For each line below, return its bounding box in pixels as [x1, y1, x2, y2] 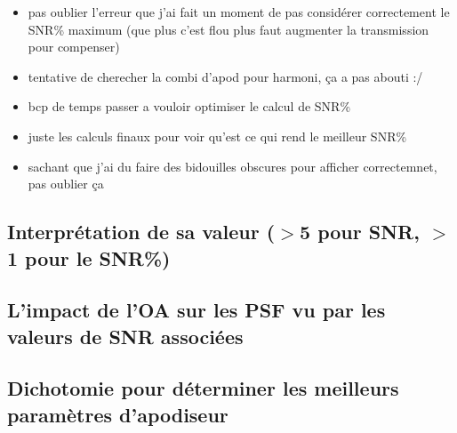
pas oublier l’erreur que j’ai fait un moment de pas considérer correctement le [28, 3, 450, 20]
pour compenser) [28, 37, 120, 56]
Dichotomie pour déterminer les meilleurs [7, 374, 399, 402]
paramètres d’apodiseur [7, 400, 228, 428]
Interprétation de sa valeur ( [7, 218, 276, 245]
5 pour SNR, [300, 218, 420, 245]
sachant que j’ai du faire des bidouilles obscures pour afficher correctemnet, [28, 156, 437, 175]
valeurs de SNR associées [7, 322, 244, 349]
